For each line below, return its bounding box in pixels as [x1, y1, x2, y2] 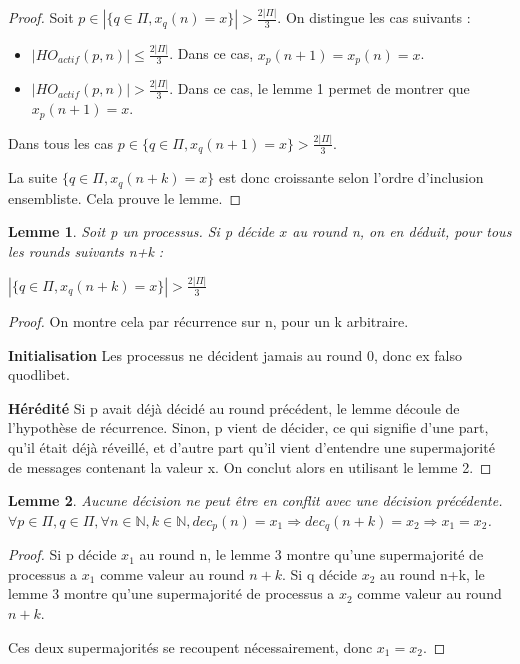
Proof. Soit [8, 7, 74, 28]
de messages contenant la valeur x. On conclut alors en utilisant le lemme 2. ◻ [8, 456, 492, 477]
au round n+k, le [380, 563, 485, 584]
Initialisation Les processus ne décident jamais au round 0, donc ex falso [8, 344, 462, 365]
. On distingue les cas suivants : [277, 7, 471, 28]
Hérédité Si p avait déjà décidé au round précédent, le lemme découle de [8, 397, 460, 418]
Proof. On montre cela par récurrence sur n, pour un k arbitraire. [8, 310, 409, 331]
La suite [8, 167, 58, 188]
